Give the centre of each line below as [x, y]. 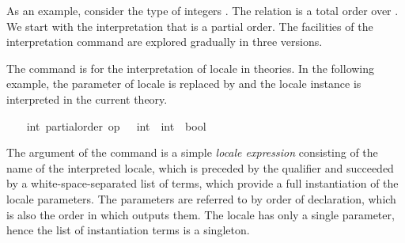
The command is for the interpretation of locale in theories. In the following [191, 68]
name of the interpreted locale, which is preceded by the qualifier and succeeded [200, 167]
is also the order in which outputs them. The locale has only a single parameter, [201, 214]
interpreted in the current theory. [87, 99]
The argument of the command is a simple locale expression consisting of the [192, 152]
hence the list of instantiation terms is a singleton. [128, 230]
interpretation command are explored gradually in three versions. [165, 42]
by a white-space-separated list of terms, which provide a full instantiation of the [202, 183]
